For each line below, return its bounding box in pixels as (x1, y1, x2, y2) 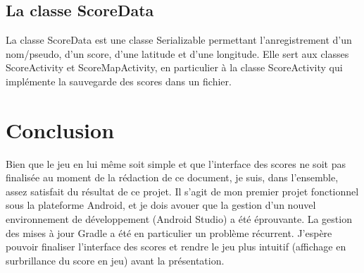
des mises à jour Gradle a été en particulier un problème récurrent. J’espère (6, 225, 332, 240)
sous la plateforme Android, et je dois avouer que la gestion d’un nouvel (6, 198, 316, 212)
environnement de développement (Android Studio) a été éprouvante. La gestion (6, 212, 352, 226)
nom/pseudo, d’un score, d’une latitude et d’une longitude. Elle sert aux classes (6, 46, 349, 61)
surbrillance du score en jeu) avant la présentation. (6, 253, 225, 267)
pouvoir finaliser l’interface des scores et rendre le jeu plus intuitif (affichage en (6, 239, 346, 254)
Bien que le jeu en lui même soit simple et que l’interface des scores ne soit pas (6, 156, 346, 171)
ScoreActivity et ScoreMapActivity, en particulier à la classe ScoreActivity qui (6, 60, 343, 75)
